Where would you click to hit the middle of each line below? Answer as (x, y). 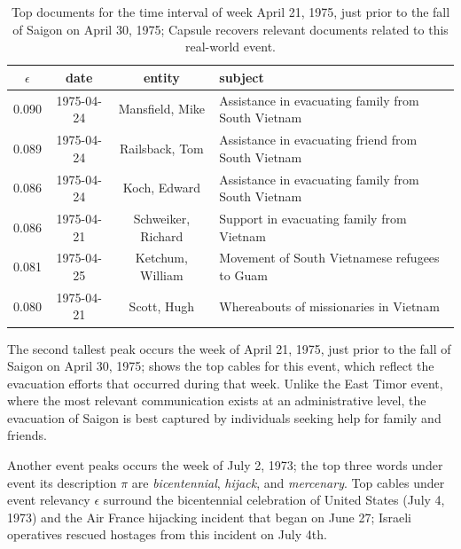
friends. (27, 435)
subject (242, 77)
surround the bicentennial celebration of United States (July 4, (274, 500)
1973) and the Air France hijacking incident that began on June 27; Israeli (210, 517)
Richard (162, 235)
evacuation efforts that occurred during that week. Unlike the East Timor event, (225, 383)
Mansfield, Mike (162, 109)
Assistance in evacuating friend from (318, 140)
